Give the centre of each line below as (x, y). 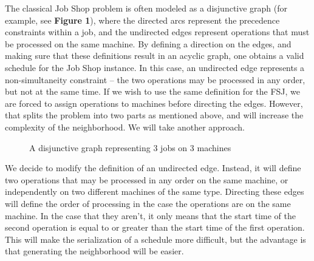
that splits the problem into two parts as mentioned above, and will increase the (154, 115)
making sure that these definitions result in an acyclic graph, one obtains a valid (155, 56)
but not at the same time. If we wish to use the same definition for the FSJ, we (153, 91)
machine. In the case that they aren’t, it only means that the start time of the (150, 215)
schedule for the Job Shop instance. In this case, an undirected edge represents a (155, 67)
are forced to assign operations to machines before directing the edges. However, (154, 103)
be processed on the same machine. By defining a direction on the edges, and (148, 43)
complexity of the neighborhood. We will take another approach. (125, 127)
